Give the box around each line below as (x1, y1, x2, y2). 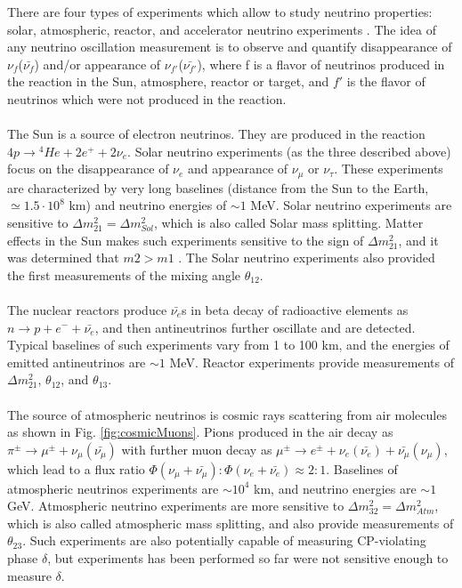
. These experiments (334, 159, 443, 178)
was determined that (7, 248, 119, 267)
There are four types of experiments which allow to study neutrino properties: (7, 3, 433, 20)
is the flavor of (346, 72, 426, 91)
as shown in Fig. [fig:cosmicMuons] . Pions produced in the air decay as (7, 423, 393, 441)
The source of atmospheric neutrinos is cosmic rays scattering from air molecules (7, 405, 447, 423)
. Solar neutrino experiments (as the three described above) (127, 141, 451, 160)
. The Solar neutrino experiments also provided (178, 248, 435, 267)
